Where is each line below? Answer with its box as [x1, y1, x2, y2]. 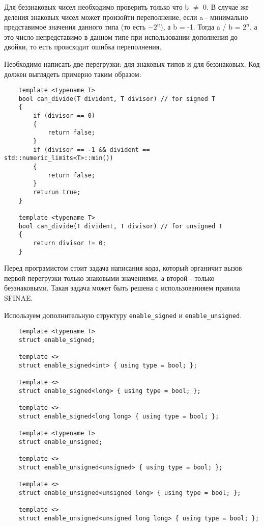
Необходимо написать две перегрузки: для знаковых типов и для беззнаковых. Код [4, 58, 260, 69]
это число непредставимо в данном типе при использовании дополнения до [4, 31, 238, 42]
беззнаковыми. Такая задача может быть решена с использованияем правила [4, 282, 240, 293]
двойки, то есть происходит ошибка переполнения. [4, 41, 162, 52]
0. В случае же [203, 2, 249, 12]
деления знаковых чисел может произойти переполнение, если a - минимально [4, 11, 248, 22]
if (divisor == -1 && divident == [33, 146, 150, 153]
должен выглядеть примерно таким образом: [4, 68, 141, 79]
